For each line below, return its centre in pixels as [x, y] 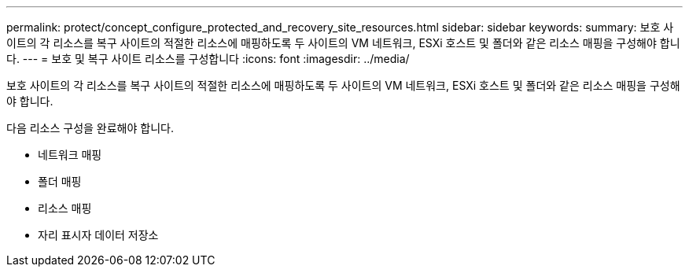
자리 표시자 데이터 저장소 [98, 235]
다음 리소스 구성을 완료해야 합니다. [90, 128]
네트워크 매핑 [70, 155]
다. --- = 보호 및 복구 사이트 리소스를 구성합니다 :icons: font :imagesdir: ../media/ [208, 59]
